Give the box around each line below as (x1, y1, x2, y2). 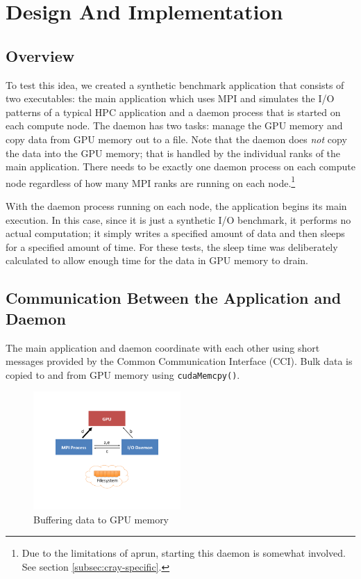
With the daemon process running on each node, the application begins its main (6, 198, 347, 213)
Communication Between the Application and (6, 287, 342, 309)
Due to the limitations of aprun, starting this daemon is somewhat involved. (22, 546, 346, 560)
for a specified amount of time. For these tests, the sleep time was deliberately (6, 239, 338, 254)
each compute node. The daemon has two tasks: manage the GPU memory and (6, 118, 343, 133)
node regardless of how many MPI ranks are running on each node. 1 (6, 173, 296, 190)
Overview (6, 44, 75, 66)
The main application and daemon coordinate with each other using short (6, 340, 320, 354)
